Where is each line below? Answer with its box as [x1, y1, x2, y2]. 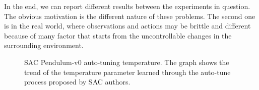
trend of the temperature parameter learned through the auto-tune [24, 66, 231, 77]
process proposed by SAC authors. [24, 76, 131, 87]
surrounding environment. [4, 40, 84, 50]
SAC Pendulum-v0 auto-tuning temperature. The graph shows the [24, 56, 229, 67]
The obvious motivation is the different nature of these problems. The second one [4, 10, 255, 21]
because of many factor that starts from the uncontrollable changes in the [4, 30, 232, 40]
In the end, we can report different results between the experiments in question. [4, 1, 250, 11]
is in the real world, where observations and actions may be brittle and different [4, 20, 251, 31]
